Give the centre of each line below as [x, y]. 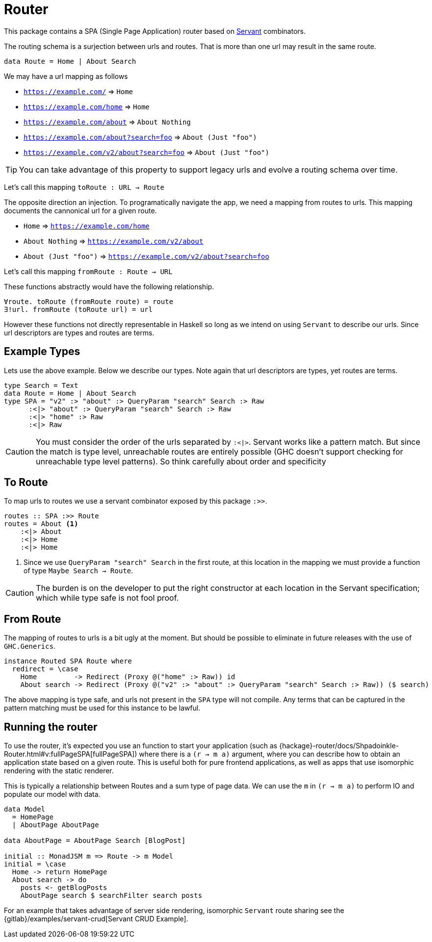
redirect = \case [45, 669]
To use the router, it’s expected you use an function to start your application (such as [141, 746]
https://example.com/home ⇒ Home [87, 106]
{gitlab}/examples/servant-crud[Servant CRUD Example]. [96, 919]
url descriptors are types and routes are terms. [79, 332]
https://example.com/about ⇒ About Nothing [107, 122]
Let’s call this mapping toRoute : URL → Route [84, 187]
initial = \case [35, 864]
